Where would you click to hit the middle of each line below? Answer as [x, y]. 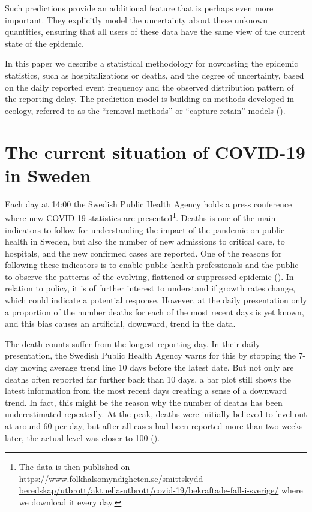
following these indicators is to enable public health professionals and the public [152, 265]
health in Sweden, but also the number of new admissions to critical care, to [145, 241]
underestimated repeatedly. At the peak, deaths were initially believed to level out [156, 414]
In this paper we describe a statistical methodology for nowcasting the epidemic [151, 63]
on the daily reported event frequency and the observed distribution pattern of [149, 87]
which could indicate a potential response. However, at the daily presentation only [156, 300]
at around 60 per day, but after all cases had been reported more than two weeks [154, 426]
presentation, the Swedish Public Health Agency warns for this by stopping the [150, 355]
